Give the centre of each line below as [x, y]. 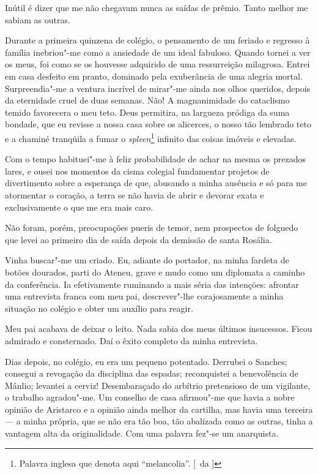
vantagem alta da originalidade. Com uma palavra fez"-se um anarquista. [142, 433]
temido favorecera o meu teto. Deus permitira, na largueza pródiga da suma [147, 112]
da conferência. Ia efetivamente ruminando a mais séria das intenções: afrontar [152, 284]
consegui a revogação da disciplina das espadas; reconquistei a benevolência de [152, 373]
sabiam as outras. [38, 19]
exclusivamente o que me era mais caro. [79, 207]
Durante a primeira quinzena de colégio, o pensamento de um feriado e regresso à [157, 40]
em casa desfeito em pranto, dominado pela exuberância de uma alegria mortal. [154, 76]
